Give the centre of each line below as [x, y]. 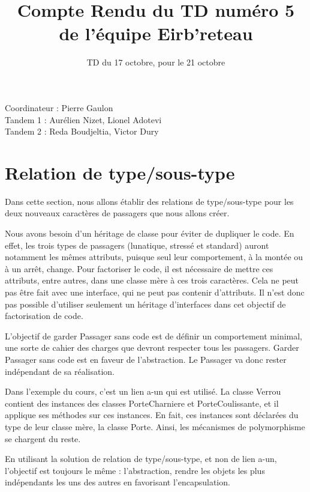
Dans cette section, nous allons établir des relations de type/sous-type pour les [149, 201]
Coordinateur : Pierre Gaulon [59, 107]
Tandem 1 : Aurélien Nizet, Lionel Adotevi [83, 119]
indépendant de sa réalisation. [60, 371]
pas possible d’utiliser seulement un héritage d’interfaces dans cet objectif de [145, 304]
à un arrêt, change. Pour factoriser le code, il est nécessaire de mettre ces [139, 268]
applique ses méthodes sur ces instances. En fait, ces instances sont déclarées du [152, 415]
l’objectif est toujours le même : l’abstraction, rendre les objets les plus [135, 470]
